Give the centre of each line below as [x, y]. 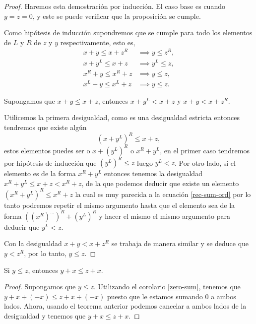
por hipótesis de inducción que [50, 162]
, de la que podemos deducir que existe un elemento [160, 183]
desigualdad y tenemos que [45, 316]
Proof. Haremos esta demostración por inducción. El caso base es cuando [115, 6]
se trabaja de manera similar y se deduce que [180, 243]
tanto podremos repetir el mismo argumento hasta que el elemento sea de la [120, 205]
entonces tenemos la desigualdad [153, 173]
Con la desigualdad [33, 243]
